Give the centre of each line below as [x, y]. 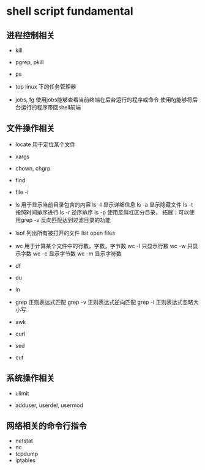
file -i [22, 192]
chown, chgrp [33, 168]
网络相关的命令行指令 [47, 426]
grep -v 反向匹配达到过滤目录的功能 [66, 220]
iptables [25, 460]
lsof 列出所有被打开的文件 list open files [65, 233]
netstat [24, 441]
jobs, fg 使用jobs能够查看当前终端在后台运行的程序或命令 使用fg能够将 [104, 100]
